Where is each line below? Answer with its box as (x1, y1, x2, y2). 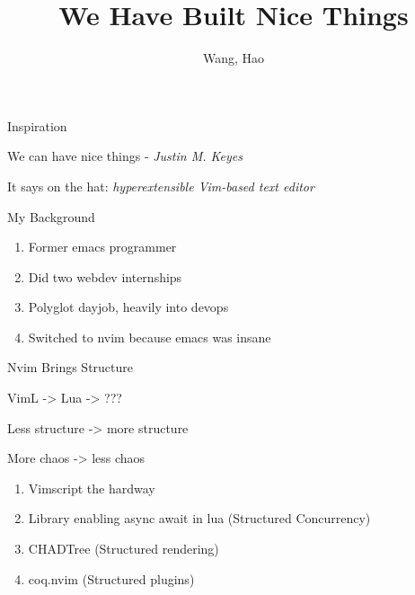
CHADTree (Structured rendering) (28, 539, 219, 558)
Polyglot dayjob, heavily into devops (28, 297, 229, 316)
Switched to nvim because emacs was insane (28, 327, 271, 346)
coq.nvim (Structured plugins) (28, 569, 195, 588)
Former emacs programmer (28, 237, 177, 256)
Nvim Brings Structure (7, 358, 134, 377)
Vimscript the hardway (28, 478, 155, 497)
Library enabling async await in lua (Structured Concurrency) (28, 509, 371, 528)
